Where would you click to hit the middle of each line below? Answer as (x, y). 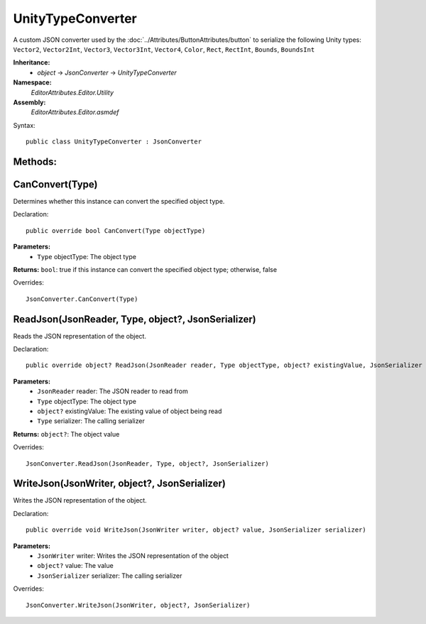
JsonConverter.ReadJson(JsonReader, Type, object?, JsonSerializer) (147, 464)
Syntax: (24, 125)
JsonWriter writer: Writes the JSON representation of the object (133, 556)
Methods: (35, 162)
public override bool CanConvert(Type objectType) (116, 230)
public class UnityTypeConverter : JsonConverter (114, 142)
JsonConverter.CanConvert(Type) (82, 299)
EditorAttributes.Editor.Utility (72, 92)
